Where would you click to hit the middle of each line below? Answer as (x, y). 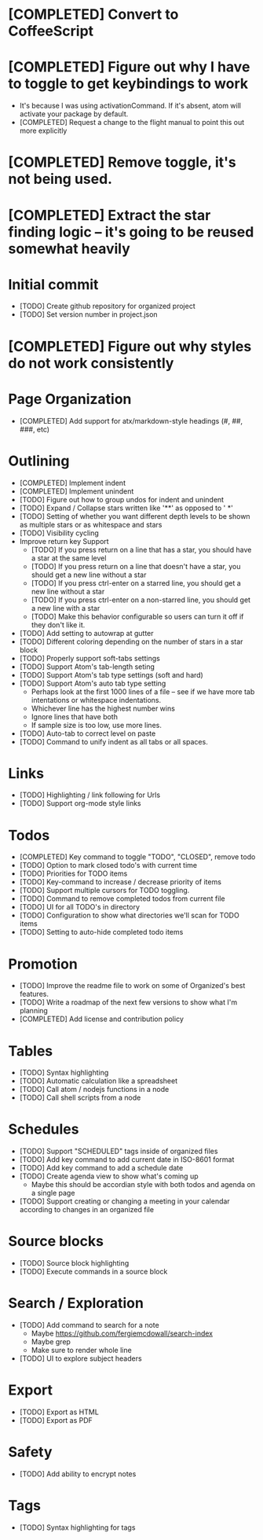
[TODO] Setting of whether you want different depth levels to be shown (135, 516)
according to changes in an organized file (87, 1210)
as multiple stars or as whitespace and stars (91, 524)
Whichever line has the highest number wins (103, 708)
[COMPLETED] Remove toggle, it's (122, 162)
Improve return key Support (64, 541)
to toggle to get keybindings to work (128, 84)
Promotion (43, 964)
